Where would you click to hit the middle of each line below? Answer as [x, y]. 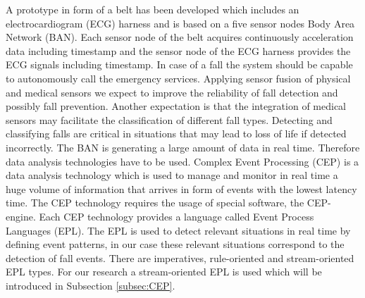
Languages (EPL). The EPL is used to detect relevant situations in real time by [178, 230]
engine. [21, 216]
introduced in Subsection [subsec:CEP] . [91, 285]
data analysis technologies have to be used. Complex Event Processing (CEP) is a [182, 161]
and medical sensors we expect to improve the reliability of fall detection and [172, 92]
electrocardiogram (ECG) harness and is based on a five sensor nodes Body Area [180, 23]
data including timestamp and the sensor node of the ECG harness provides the [178, 50]
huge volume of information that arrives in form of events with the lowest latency [181, 188]
